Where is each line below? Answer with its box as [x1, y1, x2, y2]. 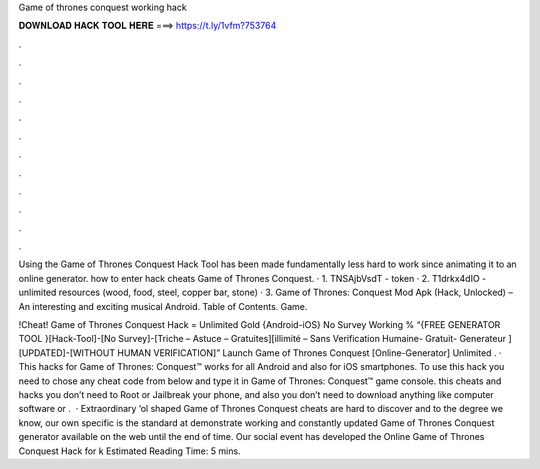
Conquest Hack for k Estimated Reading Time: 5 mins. [18, 445, 241, 457]
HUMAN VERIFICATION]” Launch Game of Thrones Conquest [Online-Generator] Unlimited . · [116, 346, 502, 359]
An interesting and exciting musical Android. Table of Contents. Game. [18, 300, 308, 312]
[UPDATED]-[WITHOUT [18, 346, 115, 359]
